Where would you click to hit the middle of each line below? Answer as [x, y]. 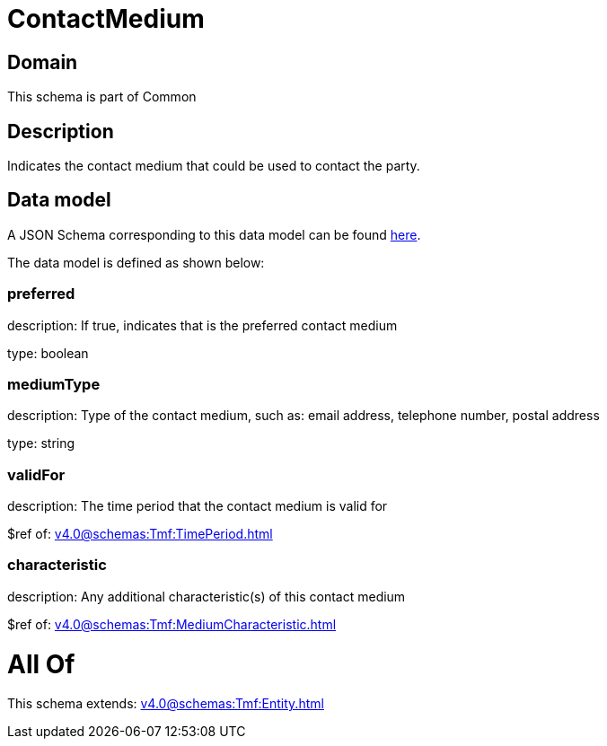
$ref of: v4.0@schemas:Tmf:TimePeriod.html [140, 534]
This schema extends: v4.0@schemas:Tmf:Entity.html [166, 704]
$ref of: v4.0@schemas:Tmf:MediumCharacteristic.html [172, 624]
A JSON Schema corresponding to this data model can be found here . [214, 234]
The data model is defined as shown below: [136, 262]
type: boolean [48, 353]
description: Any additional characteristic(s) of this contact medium [207, 596]
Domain [43, 62]
